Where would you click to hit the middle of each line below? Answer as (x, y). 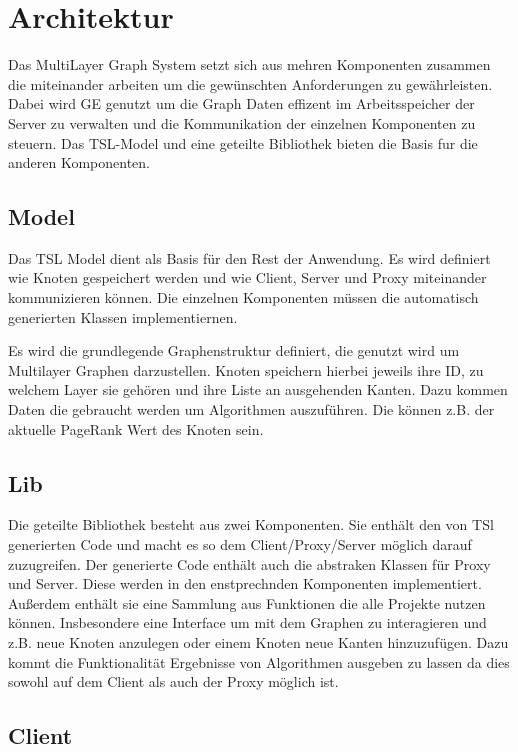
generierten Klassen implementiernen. (123, 316)
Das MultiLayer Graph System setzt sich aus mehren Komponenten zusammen (249, 64)
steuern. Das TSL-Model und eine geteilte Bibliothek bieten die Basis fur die (243, 142)
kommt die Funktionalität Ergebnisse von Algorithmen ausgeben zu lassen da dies (259, 661)
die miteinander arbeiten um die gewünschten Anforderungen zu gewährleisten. (250, 83)
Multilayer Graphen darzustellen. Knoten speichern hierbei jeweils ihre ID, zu (246, 369)
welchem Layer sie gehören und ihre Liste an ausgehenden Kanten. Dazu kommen (258, 389)
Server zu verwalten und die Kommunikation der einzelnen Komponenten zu (242, 122)
